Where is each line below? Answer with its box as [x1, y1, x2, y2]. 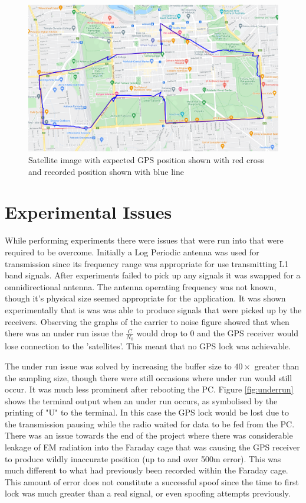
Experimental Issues [5, 200, 172, 224]
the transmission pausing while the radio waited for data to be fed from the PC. [5, 417, 295, 430]
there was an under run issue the [5, 327, 123, 339]
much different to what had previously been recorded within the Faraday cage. [5, 464, 288, 476]
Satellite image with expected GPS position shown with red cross [28, 154, 264, 166]
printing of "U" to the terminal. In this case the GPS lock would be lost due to [5, 406, 289, 418]
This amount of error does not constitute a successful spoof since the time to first [5, 475, 299, 488]
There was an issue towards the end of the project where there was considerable [5, 429, 293, 442]
